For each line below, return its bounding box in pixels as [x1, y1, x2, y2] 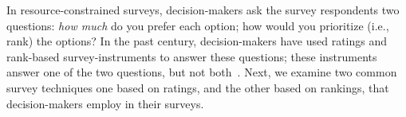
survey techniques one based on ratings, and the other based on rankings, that [6, 79, 389, 96]
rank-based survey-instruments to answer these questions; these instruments [6, 48, 377, 64]
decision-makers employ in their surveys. [6, 95, 204, 111]
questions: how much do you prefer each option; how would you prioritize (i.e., [6, 17, 389, 33]
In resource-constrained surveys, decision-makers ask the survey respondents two [6, 2, 400, 18]
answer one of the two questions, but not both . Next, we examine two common [6, 64, 397, 80]
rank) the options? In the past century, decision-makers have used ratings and [6, 33, 388, 49]
